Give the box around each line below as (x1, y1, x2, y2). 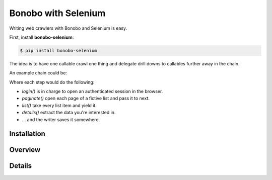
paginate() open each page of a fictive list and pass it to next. (22, 96, 150, 102)
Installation (9, 130, 45, 138)
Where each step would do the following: (9, 79, 95, 85)
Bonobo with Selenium (9, 8, 106, 19)
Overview (9, 146, 41, 154)
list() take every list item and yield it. (22, 102, 97, 108)
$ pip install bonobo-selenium (20, 48, 98, 53)
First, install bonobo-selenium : (9, 34, 74, 40)
